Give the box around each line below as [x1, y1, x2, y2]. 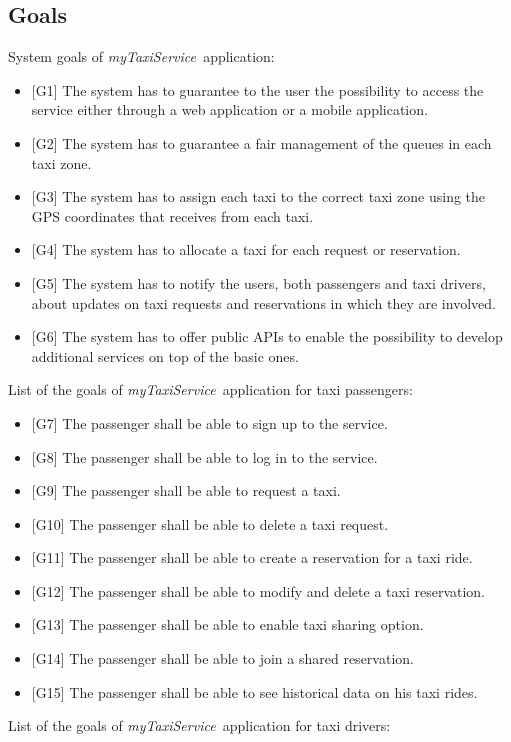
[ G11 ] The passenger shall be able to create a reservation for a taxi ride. [31, 547, 473, 568]
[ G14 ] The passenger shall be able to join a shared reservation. [31, 648, 414, 669]
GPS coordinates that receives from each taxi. [31, 205, 314, 226]
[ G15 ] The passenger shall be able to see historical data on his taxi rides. [31, 681, 478, 702]
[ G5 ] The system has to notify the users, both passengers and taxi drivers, [31, 272, 486, 293]
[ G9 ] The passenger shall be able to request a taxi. [31, 480, 341, 501]
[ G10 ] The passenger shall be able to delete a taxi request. [31, 513, 389, 534]
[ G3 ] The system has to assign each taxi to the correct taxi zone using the [31, 186, 486, 207]
